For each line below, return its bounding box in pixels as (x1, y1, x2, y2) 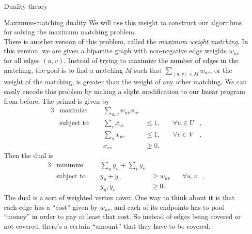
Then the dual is (4, 150, 53, 160)
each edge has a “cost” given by (4, 202, 98, 212)
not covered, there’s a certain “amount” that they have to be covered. (4, 221, 211, 231)
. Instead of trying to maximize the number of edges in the (63, 55, 238, 65)
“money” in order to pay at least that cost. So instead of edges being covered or (4, 211, 241, 221)
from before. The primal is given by (4, 95, 110, 106)
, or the (210, 64, 232, 75)
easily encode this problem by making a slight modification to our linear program (4, 86, 245, 96)
